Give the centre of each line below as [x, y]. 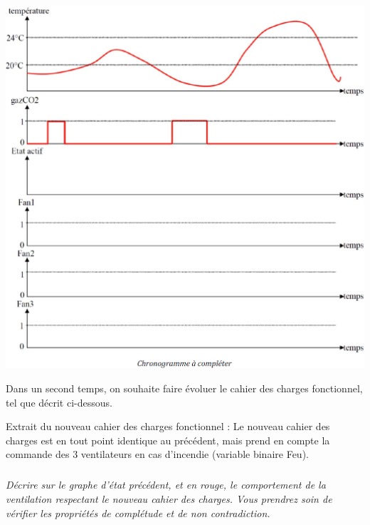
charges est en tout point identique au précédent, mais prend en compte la [168, 440]
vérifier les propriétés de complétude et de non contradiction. [138, 513]
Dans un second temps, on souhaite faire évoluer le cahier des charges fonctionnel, [184, 388]
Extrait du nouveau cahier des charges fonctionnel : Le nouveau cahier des [168, 426]
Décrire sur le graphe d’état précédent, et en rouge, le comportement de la [166, 485]
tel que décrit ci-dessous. [59, 402]
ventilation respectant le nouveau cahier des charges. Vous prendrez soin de [169, 499]
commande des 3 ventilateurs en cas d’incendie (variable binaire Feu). [157, 454]
